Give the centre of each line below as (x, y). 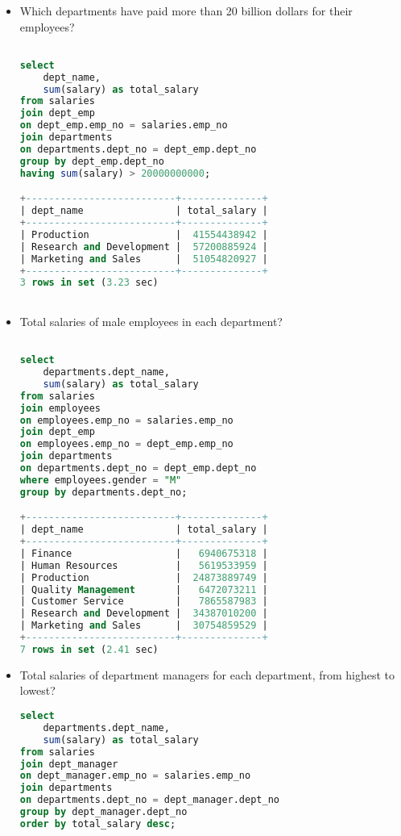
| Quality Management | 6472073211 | (144, 589)
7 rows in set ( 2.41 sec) (89, 649)
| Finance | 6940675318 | (144, 553)
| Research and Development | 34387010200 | (144, 614)
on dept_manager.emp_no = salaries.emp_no (135, 776)
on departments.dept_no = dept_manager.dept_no (149, 800)
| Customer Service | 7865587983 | (144, 602)
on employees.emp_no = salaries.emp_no (126, 420)
